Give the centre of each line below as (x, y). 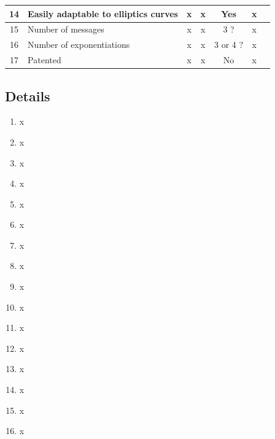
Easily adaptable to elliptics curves (103, 13)
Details (28, 95)
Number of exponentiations (79, 45)
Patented (45, 60)
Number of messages (66, 29)
